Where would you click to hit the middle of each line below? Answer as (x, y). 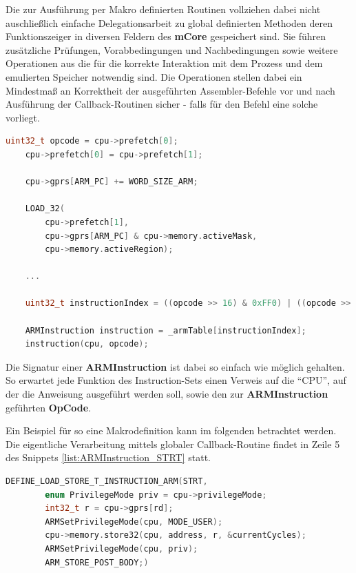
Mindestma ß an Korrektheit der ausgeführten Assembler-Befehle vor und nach (170, 90)
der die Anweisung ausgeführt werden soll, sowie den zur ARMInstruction (167, 394)
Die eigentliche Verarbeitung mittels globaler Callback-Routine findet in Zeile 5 (173, 444)
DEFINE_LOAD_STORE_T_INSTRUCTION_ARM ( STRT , (107, 481)
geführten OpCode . (49, 407)
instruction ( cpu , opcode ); (87, 344)
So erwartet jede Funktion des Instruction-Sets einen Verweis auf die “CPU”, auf (176, 380)
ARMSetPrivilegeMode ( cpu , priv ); (122, 548)
